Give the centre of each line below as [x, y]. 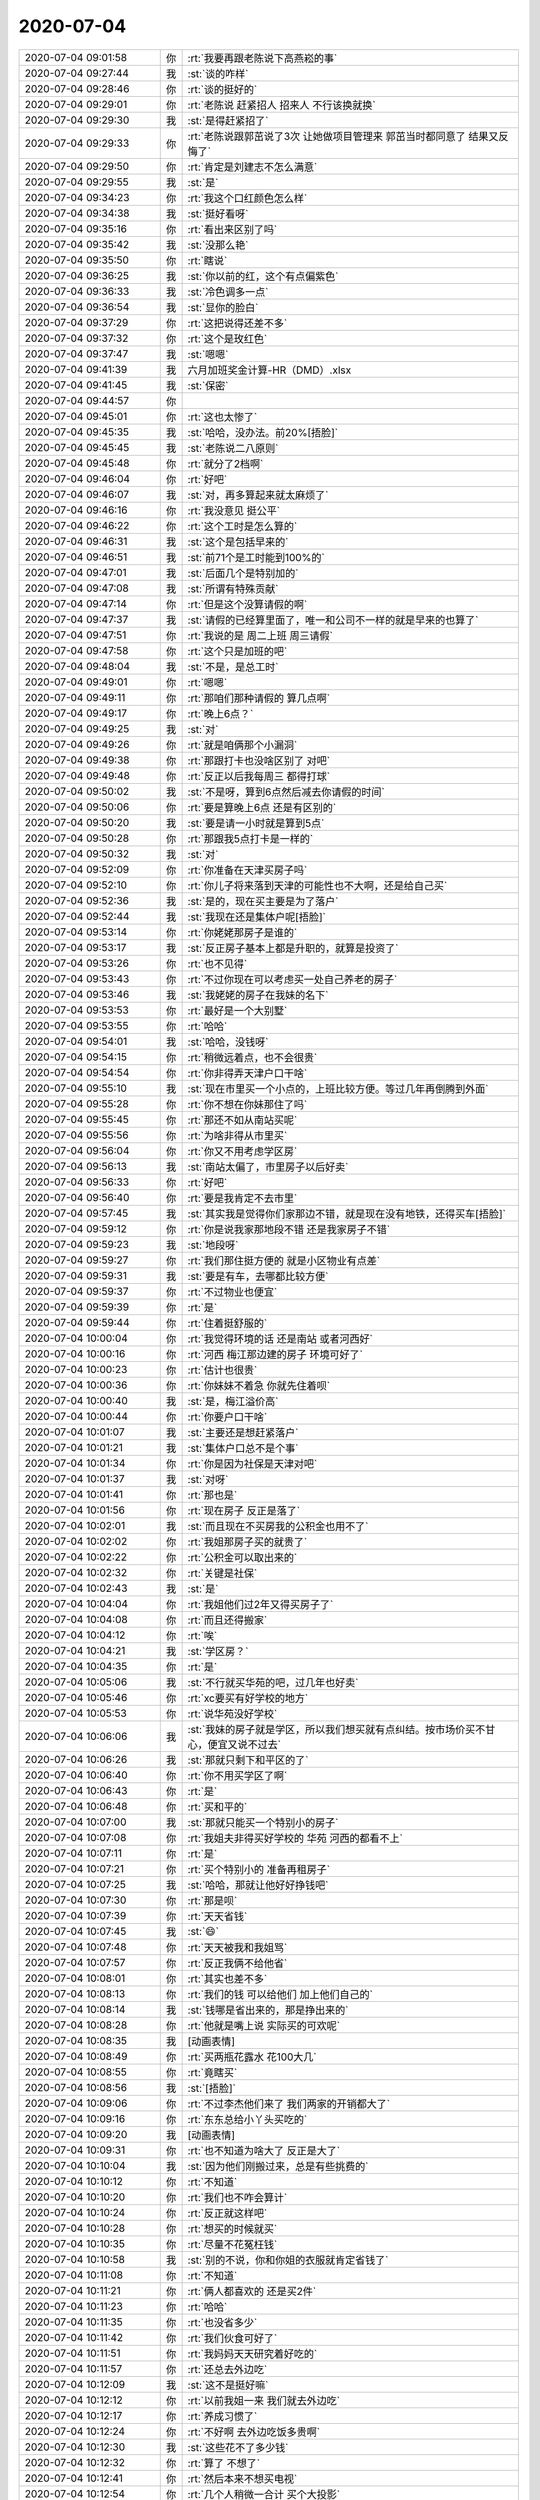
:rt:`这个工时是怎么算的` [242, 526]
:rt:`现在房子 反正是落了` [243, 1510]
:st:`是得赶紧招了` [228, 120]
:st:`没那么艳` [218, 245]
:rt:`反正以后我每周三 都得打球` [258, 776]
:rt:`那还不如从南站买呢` [242, 1120]
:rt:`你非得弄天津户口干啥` [247, 1073]
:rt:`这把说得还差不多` [237, 323]
